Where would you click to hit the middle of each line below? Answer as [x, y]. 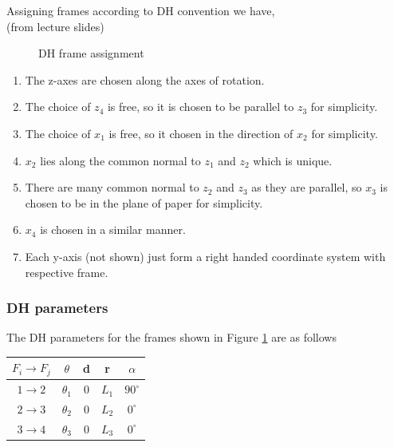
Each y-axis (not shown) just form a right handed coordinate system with [205, 256]
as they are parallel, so [307, 187]
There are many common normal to [112, 187]
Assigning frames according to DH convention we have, [141, 10]
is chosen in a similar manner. [113, 229]
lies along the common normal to [120, 160]
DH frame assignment [91, 53]
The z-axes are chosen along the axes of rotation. [145, 79]
